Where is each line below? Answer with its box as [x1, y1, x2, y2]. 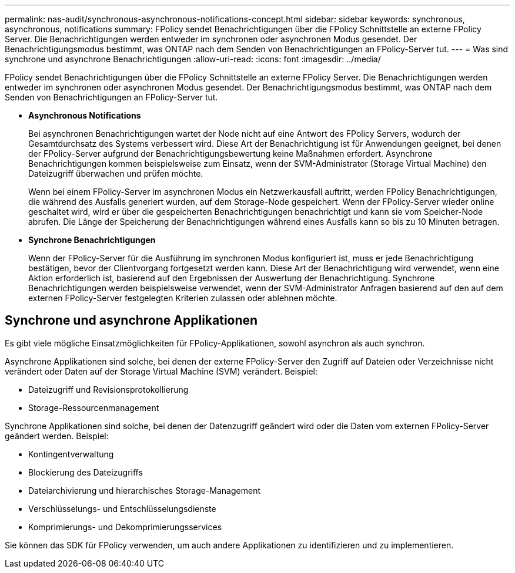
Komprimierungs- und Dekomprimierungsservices [28, 521, 222, 532]
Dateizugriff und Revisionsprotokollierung [28, 384, 189, 395]
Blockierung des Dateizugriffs [28, 467, 143, 477]
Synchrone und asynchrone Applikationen [5, 313, 258, 328]
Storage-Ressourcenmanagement [28, 402, 159, 413]
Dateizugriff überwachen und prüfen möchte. [28, 168, 203, 178]
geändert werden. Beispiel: [5, 430, 109, 441]
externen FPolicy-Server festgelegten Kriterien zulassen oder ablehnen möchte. [28, 293, 337, 303]
